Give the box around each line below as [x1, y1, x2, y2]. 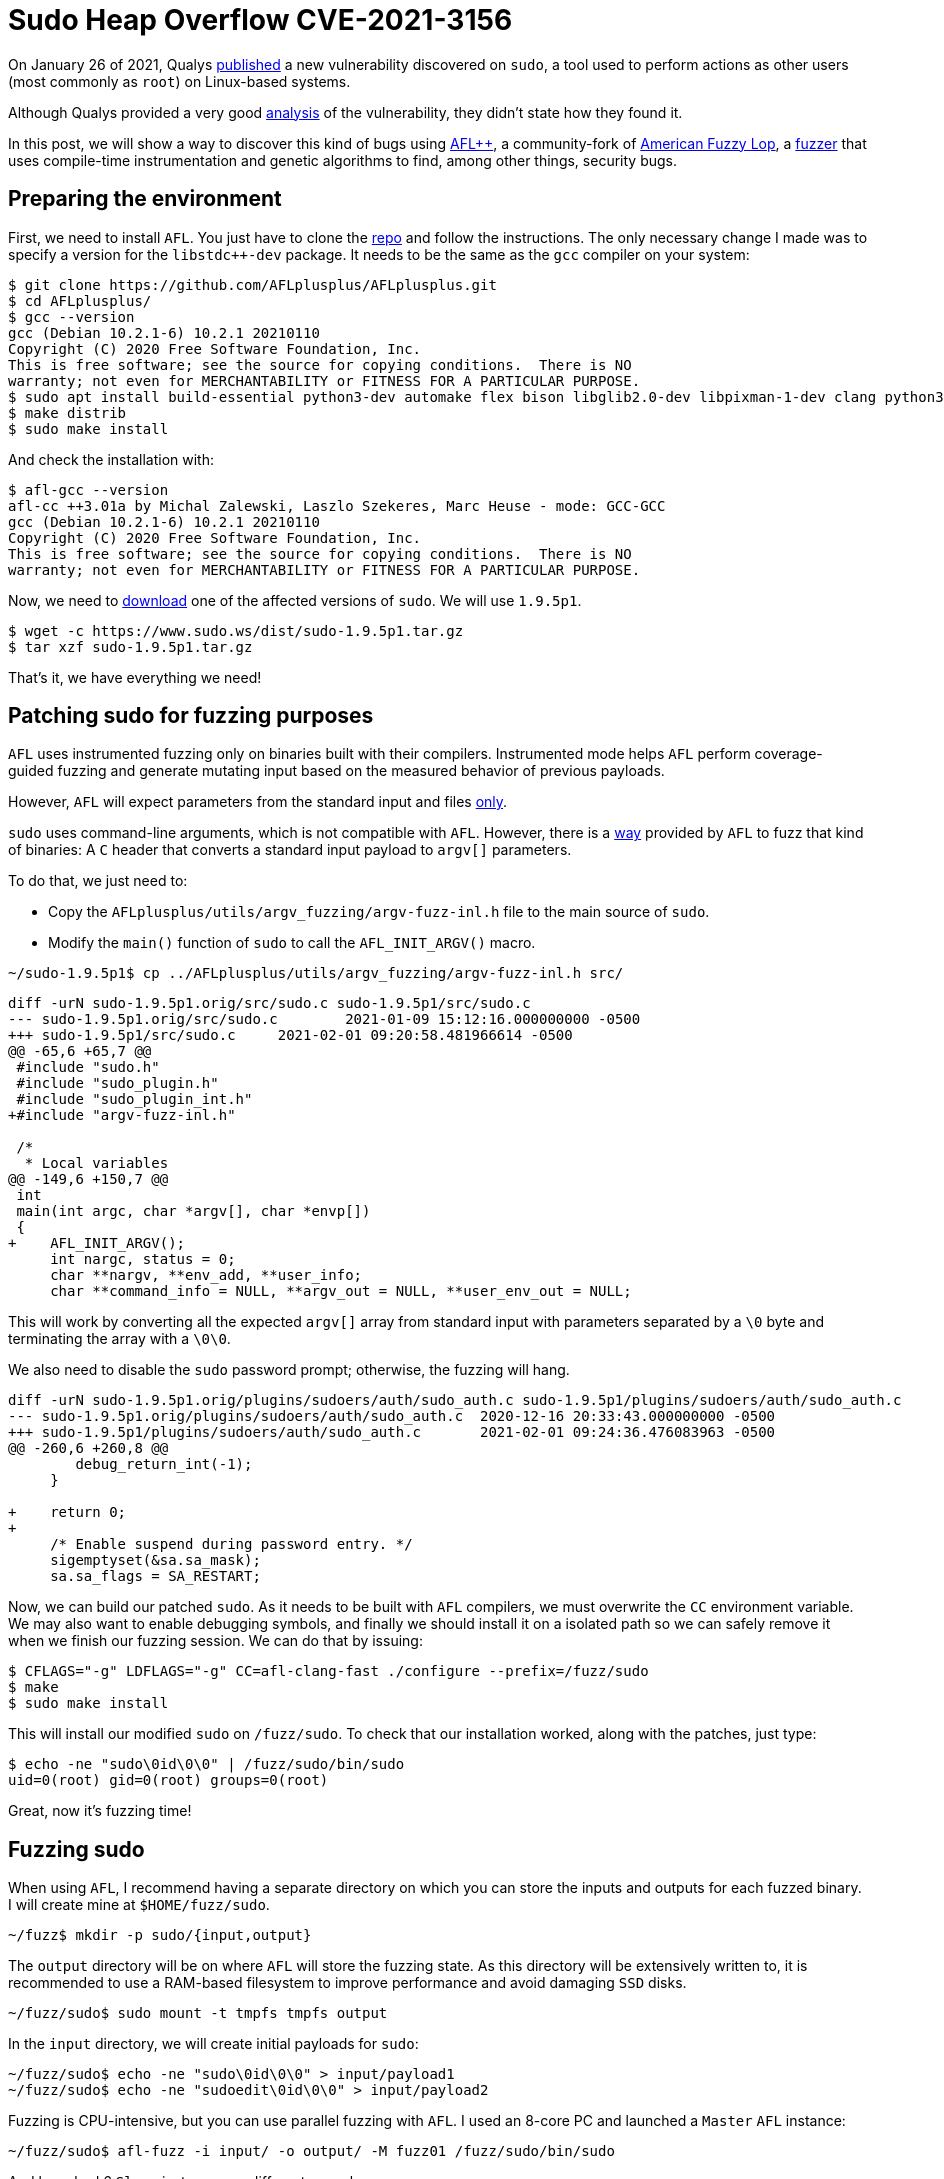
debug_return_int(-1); [75, 1456, 253, 1473]
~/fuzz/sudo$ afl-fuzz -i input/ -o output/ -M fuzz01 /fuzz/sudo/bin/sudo [8, 2143, 615, 2160]
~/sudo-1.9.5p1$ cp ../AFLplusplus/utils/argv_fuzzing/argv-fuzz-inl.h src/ [8, 965, 624, 982]
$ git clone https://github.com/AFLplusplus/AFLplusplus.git [8, 276, 497, 293]
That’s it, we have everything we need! [8, 668, 262, 686]
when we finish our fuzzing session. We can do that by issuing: [8, 1632, 423, 1650]
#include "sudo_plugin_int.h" [16, 1091, 253, 1108]
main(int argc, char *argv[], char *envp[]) [16, 1203, 371, 1220]
